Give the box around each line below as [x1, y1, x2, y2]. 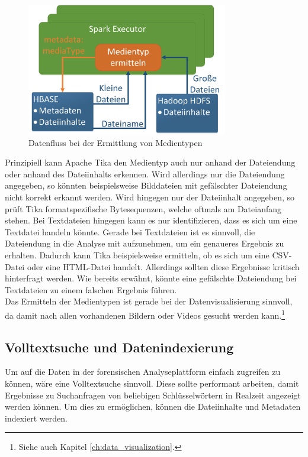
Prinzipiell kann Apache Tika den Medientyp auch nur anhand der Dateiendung [5, 156, 296, 168]
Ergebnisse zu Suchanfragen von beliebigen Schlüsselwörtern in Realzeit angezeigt [5, 388, 301, 401]
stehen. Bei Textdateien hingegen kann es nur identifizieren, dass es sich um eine [5, 214, 297, 226]
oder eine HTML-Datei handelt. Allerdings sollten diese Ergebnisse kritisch [27, 260, 300, 273]
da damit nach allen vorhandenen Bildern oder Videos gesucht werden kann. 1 [5, 307, 285, 321]
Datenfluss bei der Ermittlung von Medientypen [28, 136, 203, 148]
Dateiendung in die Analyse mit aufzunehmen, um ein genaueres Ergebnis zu [5, 237, 284, 249]
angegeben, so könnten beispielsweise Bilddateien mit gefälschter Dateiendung [5, 179, 287, 192]
